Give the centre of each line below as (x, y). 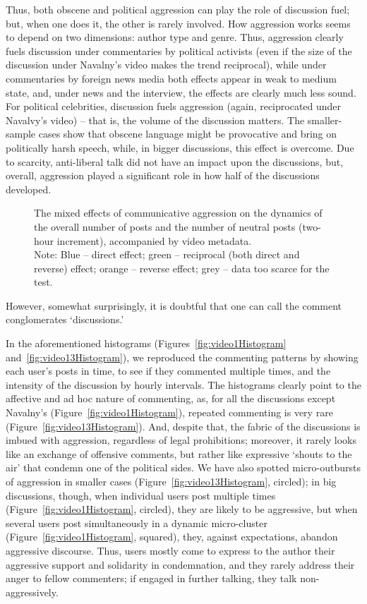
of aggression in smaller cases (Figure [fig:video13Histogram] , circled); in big (171, 481)
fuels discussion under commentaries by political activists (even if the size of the (179, 50)
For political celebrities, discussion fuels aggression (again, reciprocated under (174, 106)
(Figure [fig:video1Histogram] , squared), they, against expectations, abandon (172, 537)
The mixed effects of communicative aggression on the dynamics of (178, 213)
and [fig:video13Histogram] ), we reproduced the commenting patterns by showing (182, 357)
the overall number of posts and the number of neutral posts (165, 226)
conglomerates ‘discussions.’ (65, 319)
